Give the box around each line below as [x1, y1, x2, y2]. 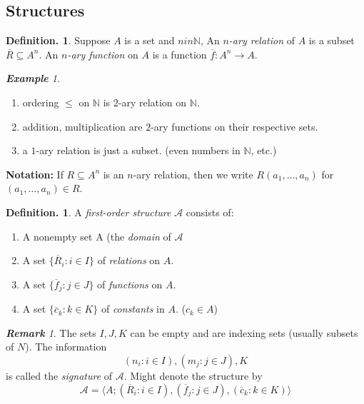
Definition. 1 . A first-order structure [6, 204, 171, 219]
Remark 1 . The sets [6, 325, 96, 340]
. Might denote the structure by [123, 368, 263, 383]
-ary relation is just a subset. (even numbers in [36, 143, 241, 158]
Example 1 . [6, 71, 60, 86]
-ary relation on [118, 94, 187, 109]
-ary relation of [228, 33, 295, 48]
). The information [25, 339, 107, 354]
